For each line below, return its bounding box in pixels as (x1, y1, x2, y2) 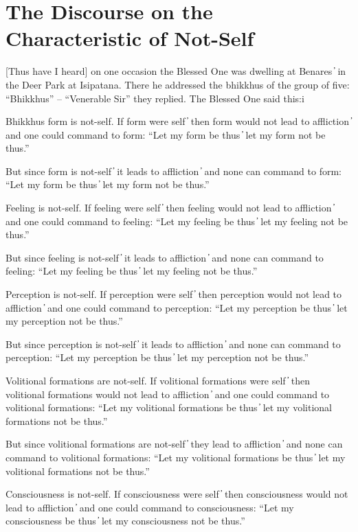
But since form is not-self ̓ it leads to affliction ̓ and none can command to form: (5, 163, 342, 178)
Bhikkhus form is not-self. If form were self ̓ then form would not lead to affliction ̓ (5, 114, 352, 128)
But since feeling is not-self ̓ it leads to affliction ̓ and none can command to (5, 250, 324, 264)
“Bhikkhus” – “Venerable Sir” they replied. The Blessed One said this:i (5, 91, 304, 105)
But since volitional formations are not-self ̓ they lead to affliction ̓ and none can (5, 437, 343, 451)
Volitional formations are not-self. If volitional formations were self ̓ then (5, 373, 311, 387)
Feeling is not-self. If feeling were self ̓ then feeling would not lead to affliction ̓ (5, 200, 335, 215)
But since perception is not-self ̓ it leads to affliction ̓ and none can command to (5, 336, 341, 351)
